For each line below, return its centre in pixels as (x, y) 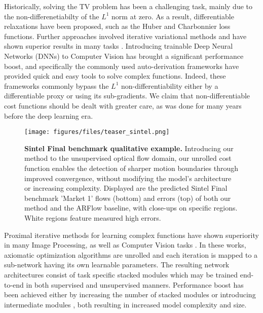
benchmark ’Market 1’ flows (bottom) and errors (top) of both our (128, 198)
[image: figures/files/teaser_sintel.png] (97, 132)
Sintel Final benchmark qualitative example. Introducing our (129, 148)
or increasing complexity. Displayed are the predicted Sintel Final (126, 188)
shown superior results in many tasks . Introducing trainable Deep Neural (119, 46)
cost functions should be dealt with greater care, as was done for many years (123, 105)
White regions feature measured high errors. (93, 217)
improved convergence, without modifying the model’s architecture (128, 178)
